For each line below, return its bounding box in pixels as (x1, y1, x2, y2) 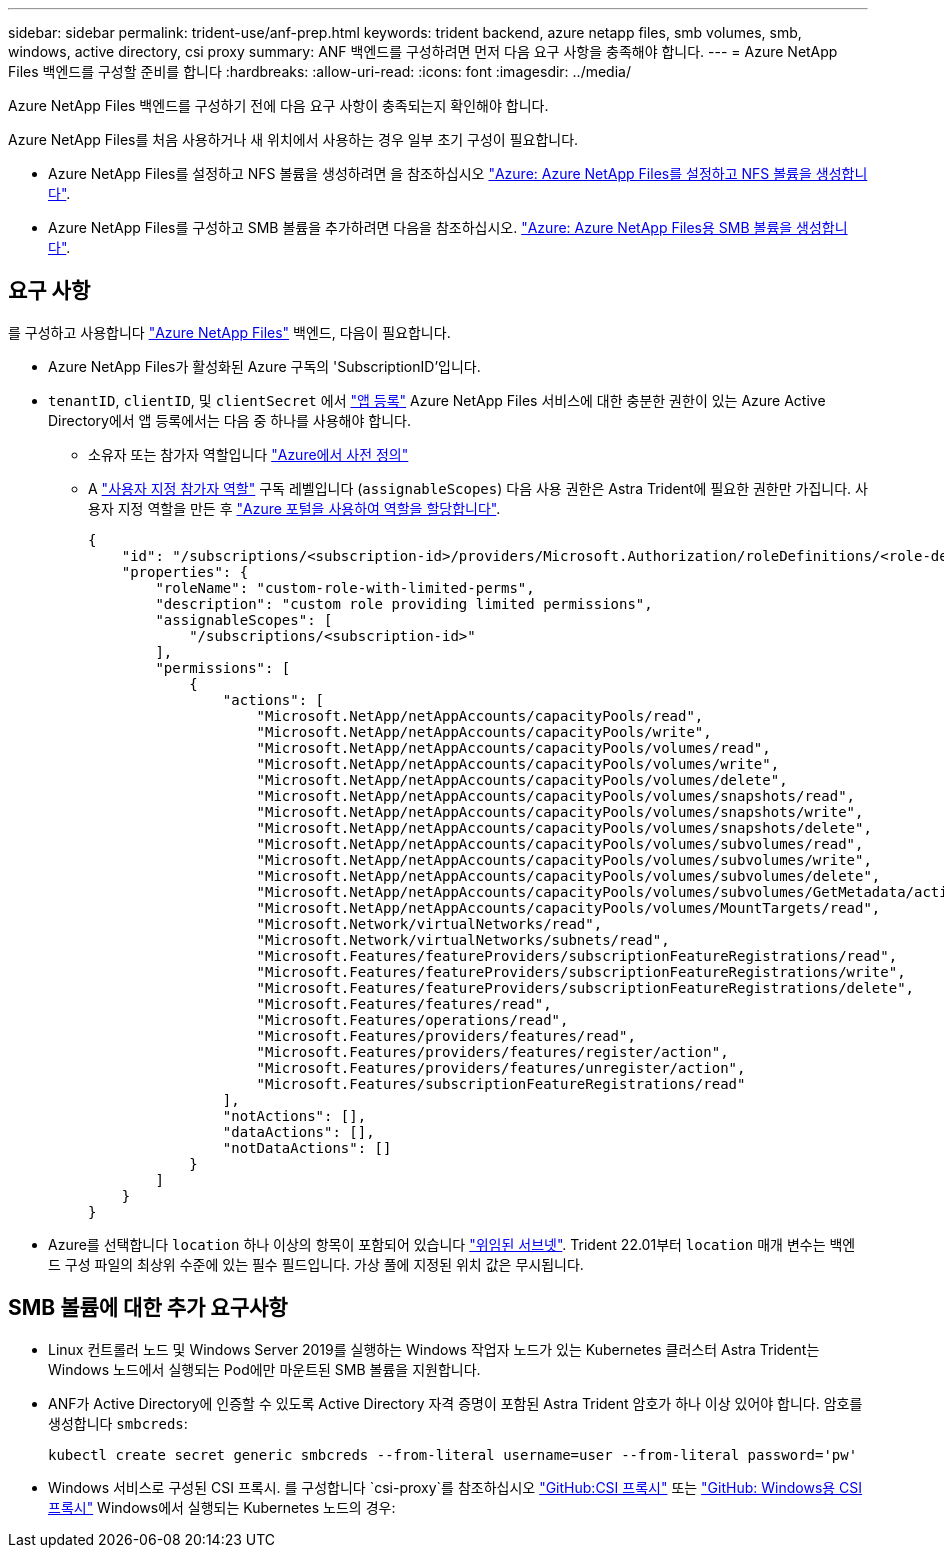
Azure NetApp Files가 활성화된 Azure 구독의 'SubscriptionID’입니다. (48, 357, 481, 375)
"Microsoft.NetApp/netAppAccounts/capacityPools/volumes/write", (256, 755, 780, 772)
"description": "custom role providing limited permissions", (155, 595, 653, 612)
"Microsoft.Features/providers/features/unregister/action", (256, 1059, 746, 1076)
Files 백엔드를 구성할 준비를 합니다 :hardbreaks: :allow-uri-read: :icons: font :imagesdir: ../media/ (8, 63, 631, 80)
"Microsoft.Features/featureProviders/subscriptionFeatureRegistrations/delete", (256, 979, 915, 996)
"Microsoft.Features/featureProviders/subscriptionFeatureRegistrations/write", (256, 963, 906, 980)
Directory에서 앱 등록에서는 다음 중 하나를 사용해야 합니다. (48, 411, 411, 429)
